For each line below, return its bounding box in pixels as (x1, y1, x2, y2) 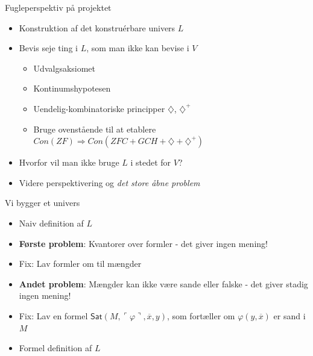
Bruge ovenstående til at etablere (33, 122, 156, 135)
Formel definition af (19, 342, 92, 354)
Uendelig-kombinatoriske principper (33, 102, 165, 114)
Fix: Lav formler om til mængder (19, 257, 142, 270)
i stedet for (130, 156, 171, 169)
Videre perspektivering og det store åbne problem (19, 176, 200, 189)
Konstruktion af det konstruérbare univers (19, 21, 175, 34)
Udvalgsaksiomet (33, 61, 96, 74)
